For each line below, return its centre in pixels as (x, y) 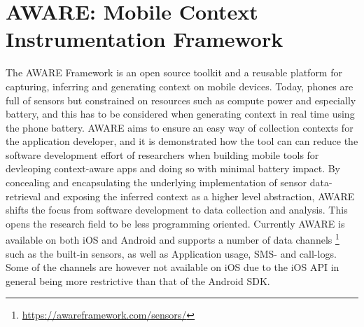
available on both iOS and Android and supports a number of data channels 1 (173, 239)
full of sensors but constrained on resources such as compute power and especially (181, 100)
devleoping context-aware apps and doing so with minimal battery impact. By (173, 168)
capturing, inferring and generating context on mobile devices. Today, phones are (180, 86)
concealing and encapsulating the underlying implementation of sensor (156, 182)
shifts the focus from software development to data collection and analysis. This (177, 210)
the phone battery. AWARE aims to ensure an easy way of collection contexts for (180, 127)
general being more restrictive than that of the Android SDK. (138, 280)
